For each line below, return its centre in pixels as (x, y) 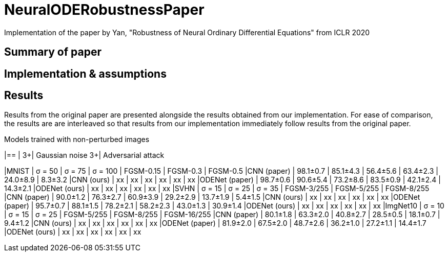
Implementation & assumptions (85, 74)
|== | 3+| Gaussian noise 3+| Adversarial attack (84, 155)
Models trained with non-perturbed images (77, 139)
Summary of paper (53, 52)
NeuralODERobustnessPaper (104, 10)
